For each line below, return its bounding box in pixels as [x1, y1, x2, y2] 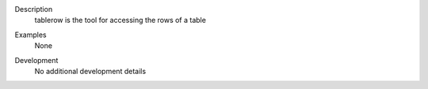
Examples [14, 30, 47, 39]
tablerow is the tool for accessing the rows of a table [34, 16, 206, 25]
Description [14, 5, 53, 13]
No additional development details [34, 66, 147, 76]
